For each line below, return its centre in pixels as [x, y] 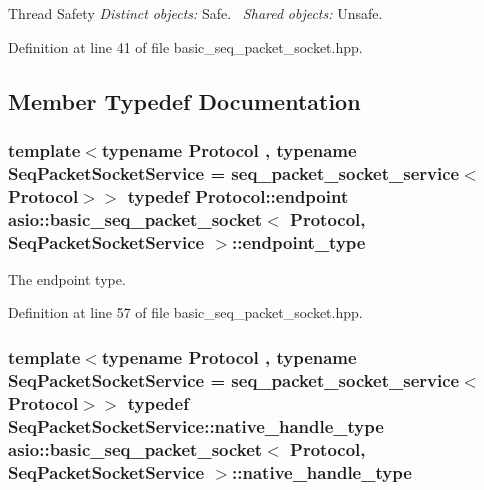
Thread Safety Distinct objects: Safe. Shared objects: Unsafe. [195, 13]
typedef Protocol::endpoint [238, 195]
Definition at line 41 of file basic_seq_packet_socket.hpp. [185, 46]
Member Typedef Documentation [184, 100]
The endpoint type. [67, 278]
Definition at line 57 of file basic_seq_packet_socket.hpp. [185, 312]
